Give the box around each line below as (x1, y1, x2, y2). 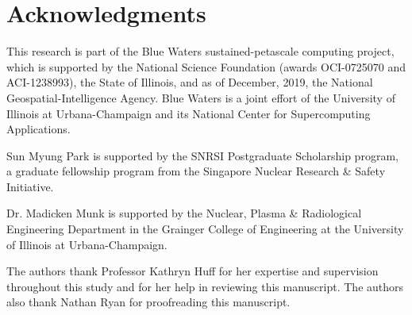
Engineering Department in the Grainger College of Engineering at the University (6, 221, 404, 237)
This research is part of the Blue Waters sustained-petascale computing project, (6, 43, 395, 60)
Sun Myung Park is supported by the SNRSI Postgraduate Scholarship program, (6, 147, 399, 163)
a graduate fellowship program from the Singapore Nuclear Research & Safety (6, 163, 386, 179)
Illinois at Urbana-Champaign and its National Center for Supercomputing (6, 105, 371, 121)
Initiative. (6, 178, 54, 194)
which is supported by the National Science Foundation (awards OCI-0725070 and (6, 58, 406, 75)
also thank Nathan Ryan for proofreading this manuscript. (6, 294, 291, 310)
